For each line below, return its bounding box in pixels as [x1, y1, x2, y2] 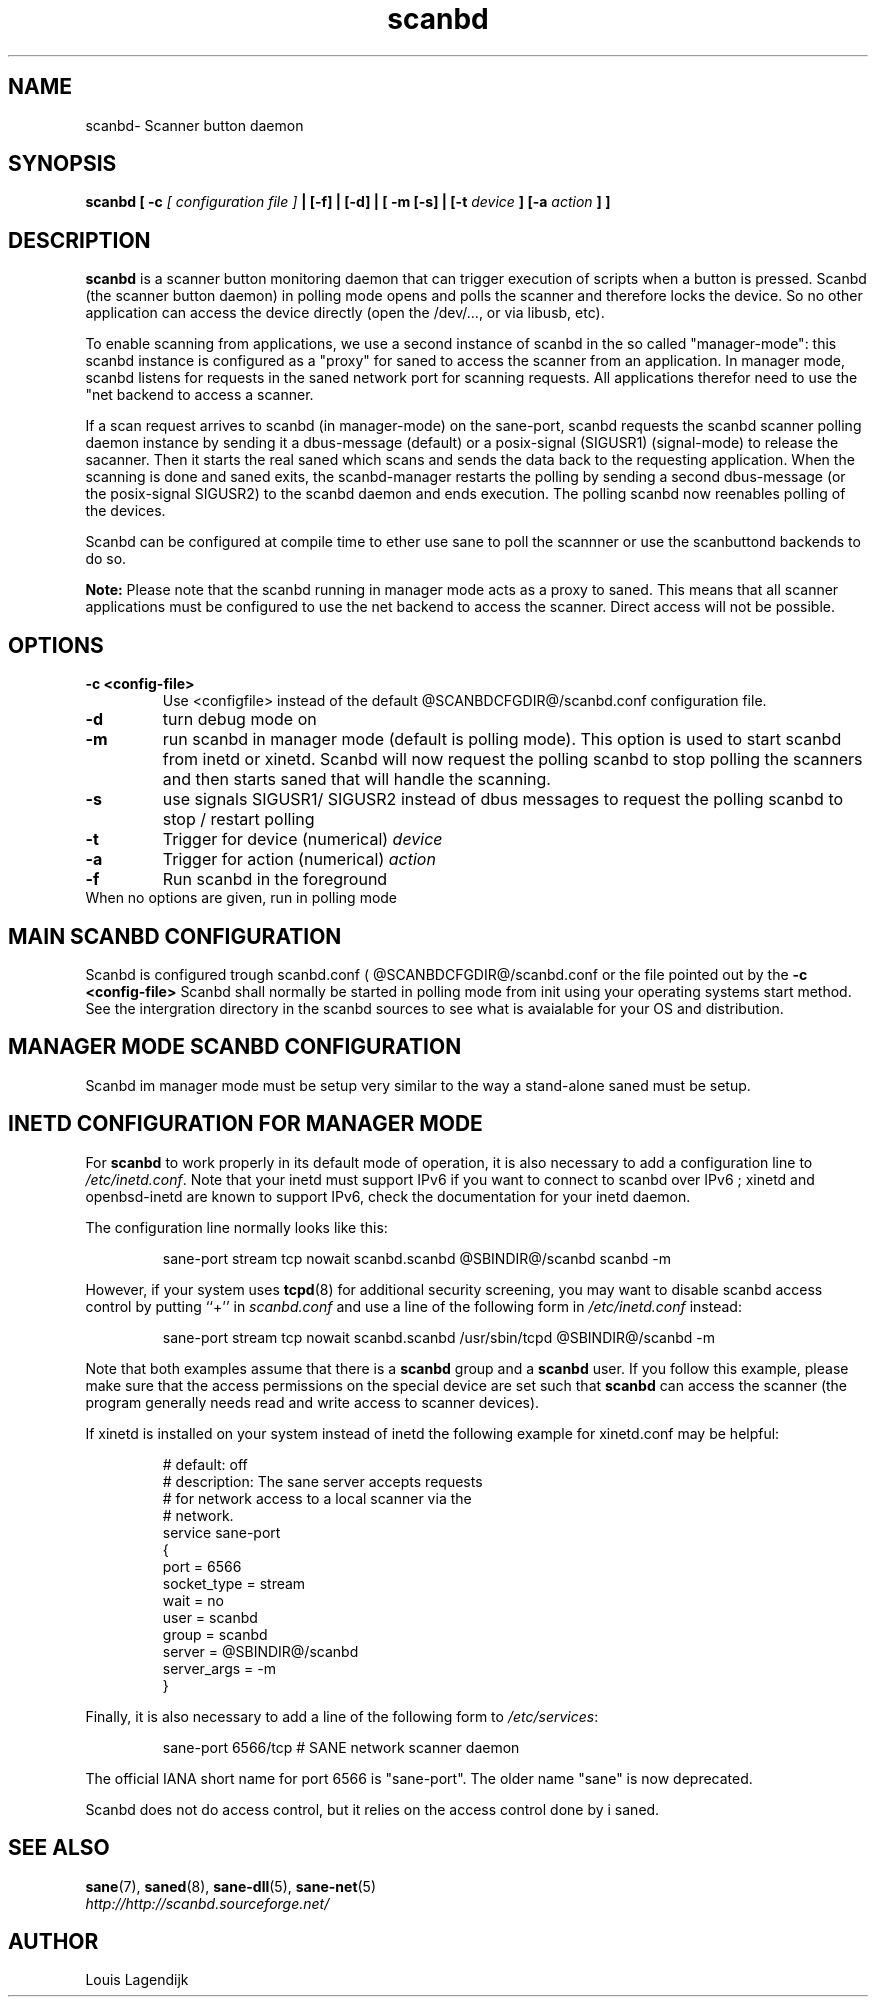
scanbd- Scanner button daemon [85, 116, 304, 134]
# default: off [162, 1455, 248, 1473]
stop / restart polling [162, 809, 315, 830]
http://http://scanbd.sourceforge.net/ [85, 1894, 330, 1912]
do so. [85, 550, 127, 568]
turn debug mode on [162, 709, 317, 730]
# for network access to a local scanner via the [162, 1489, 472, 1507]
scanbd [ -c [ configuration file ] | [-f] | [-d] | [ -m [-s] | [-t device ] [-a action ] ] [85, 193, 611, 211]
